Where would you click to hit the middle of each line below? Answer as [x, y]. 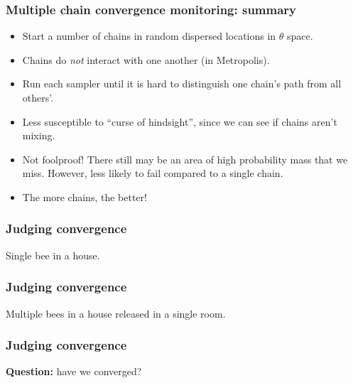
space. [300, 36]
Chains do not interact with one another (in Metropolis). [146, 59]
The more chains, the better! [85, 196]
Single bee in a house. [53, 255]
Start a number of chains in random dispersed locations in [149, 36]
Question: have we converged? [74, 371]
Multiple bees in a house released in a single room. [116, 313]
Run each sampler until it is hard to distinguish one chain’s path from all [182, 83]
